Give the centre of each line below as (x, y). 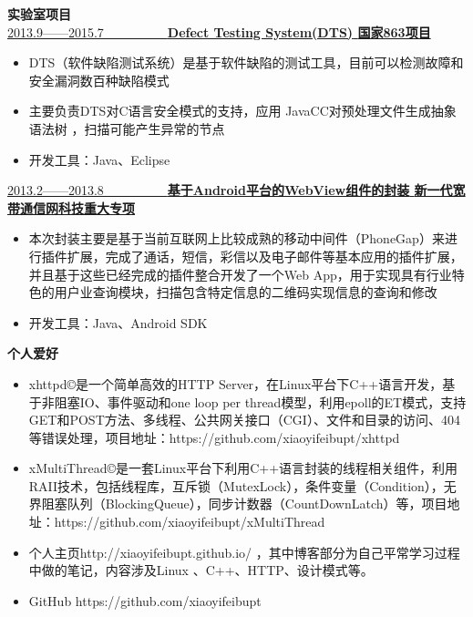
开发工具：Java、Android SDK (118, 322)
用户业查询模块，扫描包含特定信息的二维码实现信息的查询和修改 (246, 292)
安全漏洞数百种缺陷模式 (99, 80)
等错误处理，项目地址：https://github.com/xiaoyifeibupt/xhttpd (214, 437)
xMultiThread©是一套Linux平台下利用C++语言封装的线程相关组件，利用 (243, 468)
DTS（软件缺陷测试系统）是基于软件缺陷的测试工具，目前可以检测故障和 (246, 62)
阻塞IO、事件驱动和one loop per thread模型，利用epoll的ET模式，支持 (260, 401)
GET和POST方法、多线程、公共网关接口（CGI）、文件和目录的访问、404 (244, 420)
